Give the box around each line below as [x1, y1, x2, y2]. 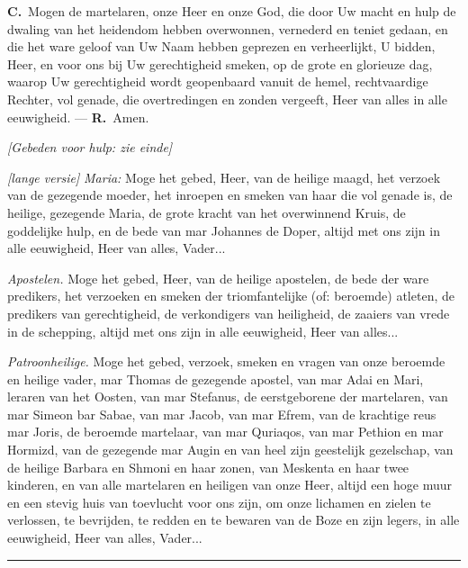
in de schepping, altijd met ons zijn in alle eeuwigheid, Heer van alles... [7, 321, 399, 340]
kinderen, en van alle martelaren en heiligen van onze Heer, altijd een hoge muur [7, 475, 453, 494]
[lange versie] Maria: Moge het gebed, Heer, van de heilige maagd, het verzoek [7, 167, 441, 186]
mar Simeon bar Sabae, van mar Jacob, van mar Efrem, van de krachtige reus [7, 404, 436, 423]
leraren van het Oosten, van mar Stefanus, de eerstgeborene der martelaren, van [7, 387, 448, 406]
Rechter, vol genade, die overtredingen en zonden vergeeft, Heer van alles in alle [7, 89, 447, 108]
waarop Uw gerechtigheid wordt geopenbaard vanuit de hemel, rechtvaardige [7, 72, 428, 91]
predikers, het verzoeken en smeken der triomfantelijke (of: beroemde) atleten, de [7, 286, 454, 305]
